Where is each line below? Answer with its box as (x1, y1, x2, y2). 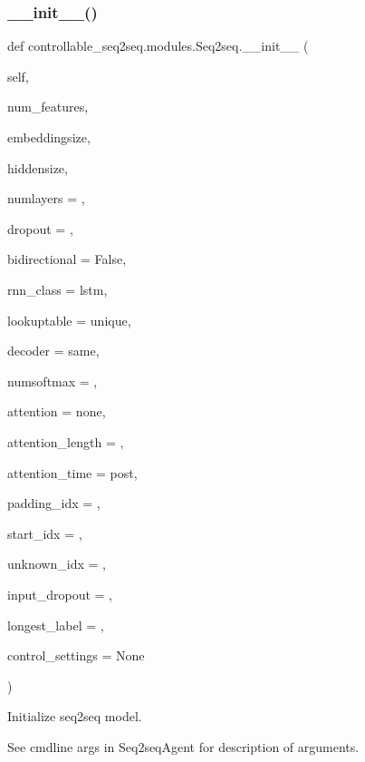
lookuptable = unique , (7, 310, 131, 329)
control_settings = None (7, 646, 145, 665)
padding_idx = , (7, 493, 101, 513)
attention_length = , (7, 432, 124, 451)
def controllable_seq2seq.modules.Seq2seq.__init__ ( (7, 36, 309, 55)
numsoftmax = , (7, 371, 98, 390)
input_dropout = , (7, 584, 112, 603)
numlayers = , (7, 189, 85, 208)
